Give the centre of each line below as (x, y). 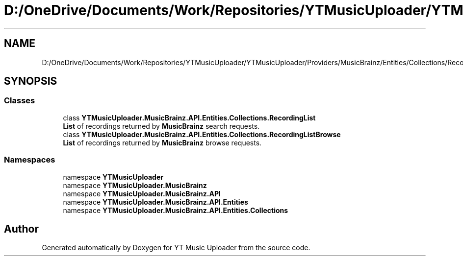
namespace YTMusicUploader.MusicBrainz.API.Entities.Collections (176, 210)
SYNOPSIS (31, 81)
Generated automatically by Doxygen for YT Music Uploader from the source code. (176, 248)
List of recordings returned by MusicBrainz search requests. (161, 126)
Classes (20, 101)
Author (21, 229)
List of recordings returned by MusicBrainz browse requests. (162, 142)
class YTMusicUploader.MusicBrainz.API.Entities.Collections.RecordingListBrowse (202, 134)
